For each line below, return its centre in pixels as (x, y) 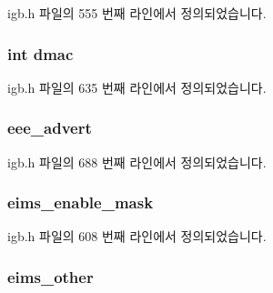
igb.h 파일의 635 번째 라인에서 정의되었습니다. (137, 87)
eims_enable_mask (81, 202)
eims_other (51, 276)
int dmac (40, 53)
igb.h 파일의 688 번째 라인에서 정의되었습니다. (137, 162)
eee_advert (50, 128)
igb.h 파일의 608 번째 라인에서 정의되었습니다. (137, 236)
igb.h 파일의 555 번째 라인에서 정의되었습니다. (137, 13)
